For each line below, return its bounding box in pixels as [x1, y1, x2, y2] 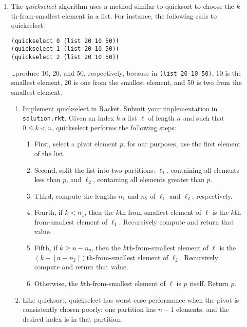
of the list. [34, 148, 65, 159]
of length [148, 113, 175, 123]
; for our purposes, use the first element [123, 139, 241, 149]
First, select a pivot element [34, 139, 118, 149]
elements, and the [176, 304, 229, 314]
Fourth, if [34, 207, 63, 217]
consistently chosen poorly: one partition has [22, 304, 156, 314]
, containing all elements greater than [93, 174, 205, 184]
